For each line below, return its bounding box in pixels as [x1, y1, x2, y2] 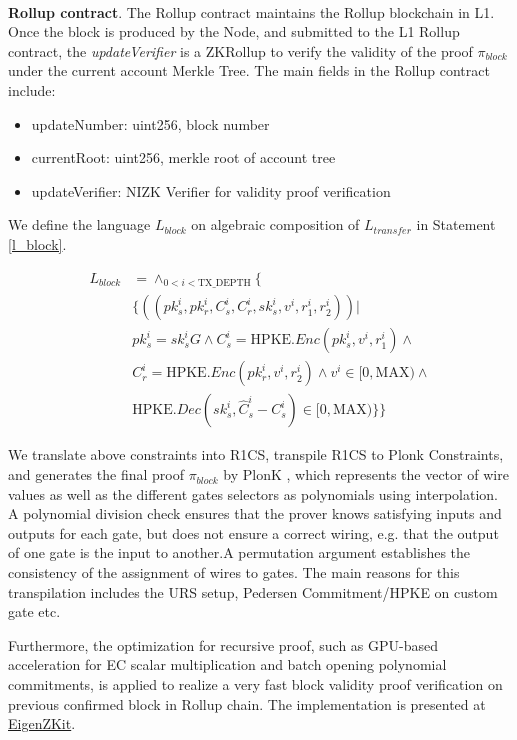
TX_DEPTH [198, 278, 251, 289]
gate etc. [8, 601, 61, 622]
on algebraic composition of [191, 214, 360, 235]
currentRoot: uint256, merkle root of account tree [31, 147, 336, 168]
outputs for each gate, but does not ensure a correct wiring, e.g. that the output [8, 522, 499, 543]
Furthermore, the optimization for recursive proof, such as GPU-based [8, 634, 439, 655]
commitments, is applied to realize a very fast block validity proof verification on [8, 674, 503, 695]
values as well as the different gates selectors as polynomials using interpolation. [8, 483, 498, 504]
